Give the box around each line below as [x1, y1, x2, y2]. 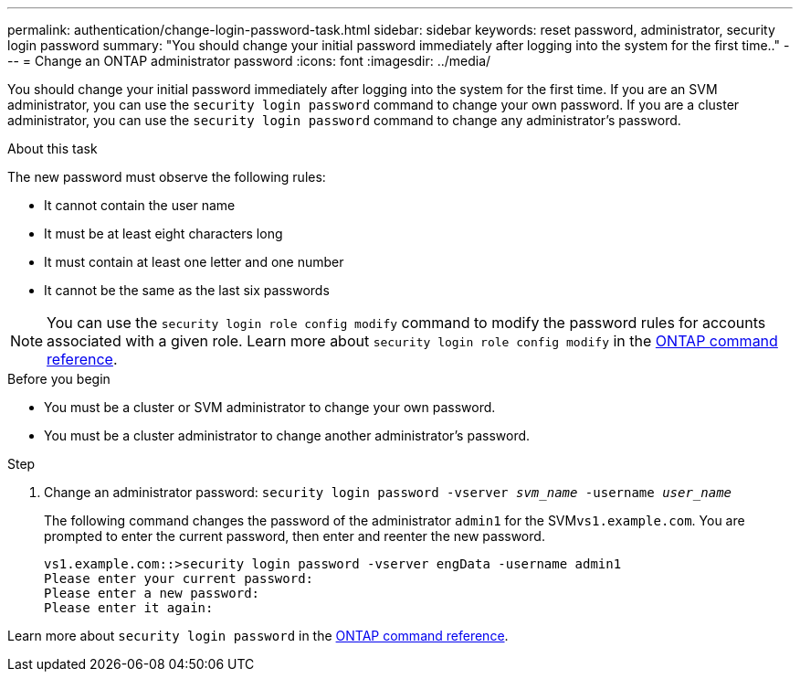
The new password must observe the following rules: [7, 169, 326, 185]
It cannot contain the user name [44, 197, 236, 213]
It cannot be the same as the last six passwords [44, 282, 330, 298]
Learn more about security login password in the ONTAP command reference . [7, 628, 509, 643]
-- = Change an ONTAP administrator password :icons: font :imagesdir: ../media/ [7, 53, 491, 69]
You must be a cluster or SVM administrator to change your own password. [44, 399, 496, 415]
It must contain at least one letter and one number [44, 254, 344, 270]
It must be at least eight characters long [44, 226, 283, 241]
